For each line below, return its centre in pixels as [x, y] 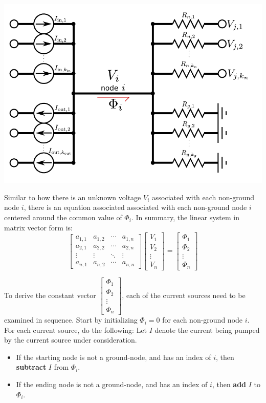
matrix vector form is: [38, 227]
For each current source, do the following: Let [76, 330]
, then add [229, 384]
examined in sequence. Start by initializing [71, 320]
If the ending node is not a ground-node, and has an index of [112, 384]
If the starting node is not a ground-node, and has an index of [114, 357]
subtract [31, 367]
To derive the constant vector [50, 295]
